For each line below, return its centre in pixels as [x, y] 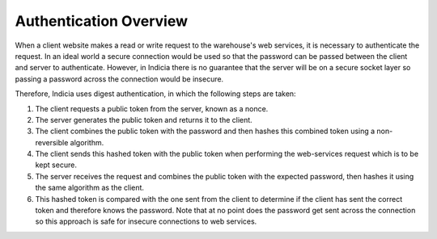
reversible [52, 142]
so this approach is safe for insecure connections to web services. [146, 221]
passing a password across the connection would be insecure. [119, 79]
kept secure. [56, 165]
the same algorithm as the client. [90, 188]
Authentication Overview [101, 21]
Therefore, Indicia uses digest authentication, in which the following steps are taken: [155, 94]
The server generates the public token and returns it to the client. [144, 119]
